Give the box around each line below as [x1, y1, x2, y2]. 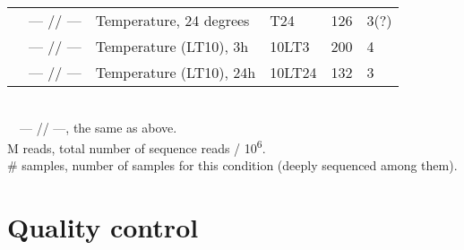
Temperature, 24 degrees [95, 10, 250, 30]
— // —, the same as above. [19, 117, 177, 136]
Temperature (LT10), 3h [95, 36, 249, 56]
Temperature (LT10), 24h [95, 62, 256, 82]
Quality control [7, 209, 199, 246]
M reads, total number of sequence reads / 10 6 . [7, 136, 266, 157]
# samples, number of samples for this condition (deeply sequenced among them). [7, 156, 458, 175]
